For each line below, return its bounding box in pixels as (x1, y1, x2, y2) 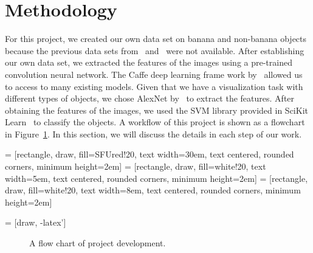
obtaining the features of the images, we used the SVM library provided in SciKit (5, 103, 308, 116)
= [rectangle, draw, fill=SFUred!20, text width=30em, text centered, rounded (5, 148, 294, 161)
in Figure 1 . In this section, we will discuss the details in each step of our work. (5, 127, 302, 140)
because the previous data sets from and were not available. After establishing (5, 44, 304, 57)
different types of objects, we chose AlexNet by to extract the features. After (5, 92, 295, 105)
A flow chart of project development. (29, 237, 166, 249)
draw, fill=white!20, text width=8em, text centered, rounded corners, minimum (5, 184, 301, 196)
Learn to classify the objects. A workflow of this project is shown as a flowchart (5, 116, 305, 128)
